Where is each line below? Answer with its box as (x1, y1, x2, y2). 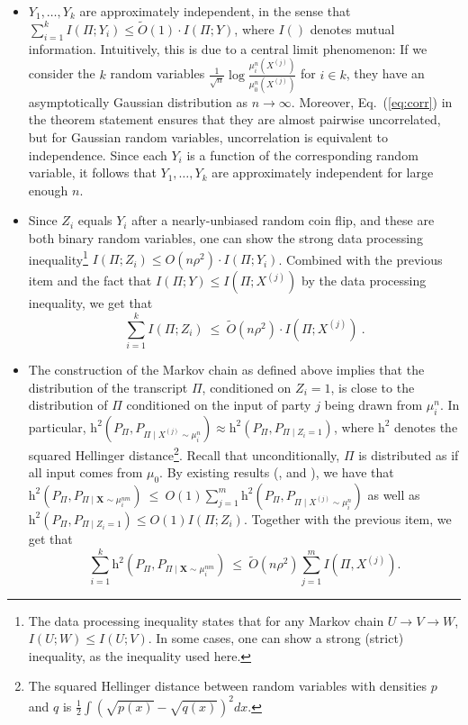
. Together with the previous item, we (243, 509, 452, 528)
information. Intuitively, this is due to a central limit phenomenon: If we (28, 39, 427, 58)
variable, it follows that (28, 163, 157, 182)
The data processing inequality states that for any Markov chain (28, 611, 384, 630)
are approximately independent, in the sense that (79, 2, 351, 20)
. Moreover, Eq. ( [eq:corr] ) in (291, 92, 453, 111)
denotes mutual (310, 19, 395, 38)
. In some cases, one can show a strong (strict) (148, 629, 404, 648)
